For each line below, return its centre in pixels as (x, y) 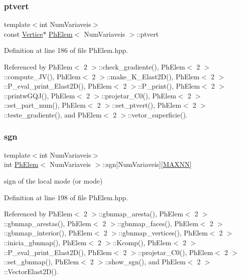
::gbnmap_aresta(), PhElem (141, 214)
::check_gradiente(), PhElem (142, 67)
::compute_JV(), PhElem (42, 76)
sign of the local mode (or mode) (53, 180)
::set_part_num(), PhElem (45, 105)
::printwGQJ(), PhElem (40, 95)
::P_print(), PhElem (169, 86)
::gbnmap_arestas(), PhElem (48, 223)
